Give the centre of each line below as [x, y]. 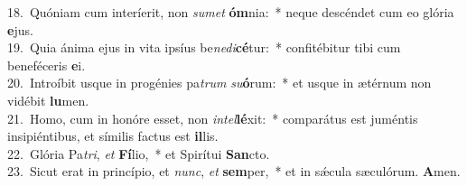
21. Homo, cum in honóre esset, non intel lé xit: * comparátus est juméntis [213, 118]
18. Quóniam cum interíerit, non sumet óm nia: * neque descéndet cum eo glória [231, 12]
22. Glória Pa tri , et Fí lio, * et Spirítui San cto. [139, 153]
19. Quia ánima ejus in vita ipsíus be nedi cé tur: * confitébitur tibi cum [204, 47]
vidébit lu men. [48, 100]
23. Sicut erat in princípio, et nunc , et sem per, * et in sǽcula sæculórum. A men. [234, 171]
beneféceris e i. [47, 65]
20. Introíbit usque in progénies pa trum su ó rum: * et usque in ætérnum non [219, 83]
